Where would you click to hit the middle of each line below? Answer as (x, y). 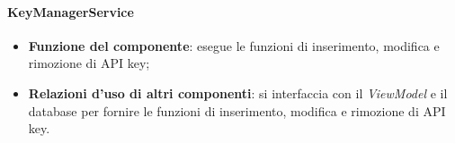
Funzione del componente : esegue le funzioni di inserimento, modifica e (234, 45)
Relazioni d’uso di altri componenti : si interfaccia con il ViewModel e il (238, 93)
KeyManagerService (71, 11)
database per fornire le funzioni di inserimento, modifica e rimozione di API (237, 110)
